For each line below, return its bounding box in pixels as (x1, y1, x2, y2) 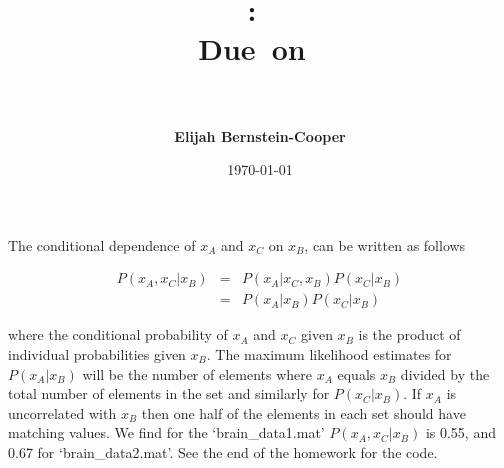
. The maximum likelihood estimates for (206, 343, 452, 364)
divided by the (400, 363, 490, 384)
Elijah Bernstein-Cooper (174, 125, 346, 146)
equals (337, 363, 376, 384)
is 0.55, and (425, 422, 496, 443)
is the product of (358, 324, 461, 345)
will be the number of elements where (82, 363, 312, 384)
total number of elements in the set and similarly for (8, 383, 330, 404)
